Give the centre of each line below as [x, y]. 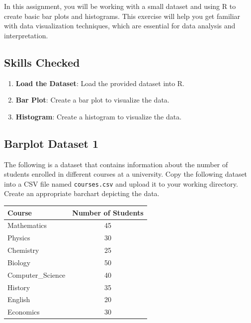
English [19, 299]
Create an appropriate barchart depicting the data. [82, 193]
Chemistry [23, 250]
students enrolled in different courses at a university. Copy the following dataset [126, 174]
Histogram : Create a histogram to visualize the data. [99, 116]
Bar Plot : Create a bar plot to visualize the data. [92, 100]
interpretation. [26, 35]
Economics [24, 312]
